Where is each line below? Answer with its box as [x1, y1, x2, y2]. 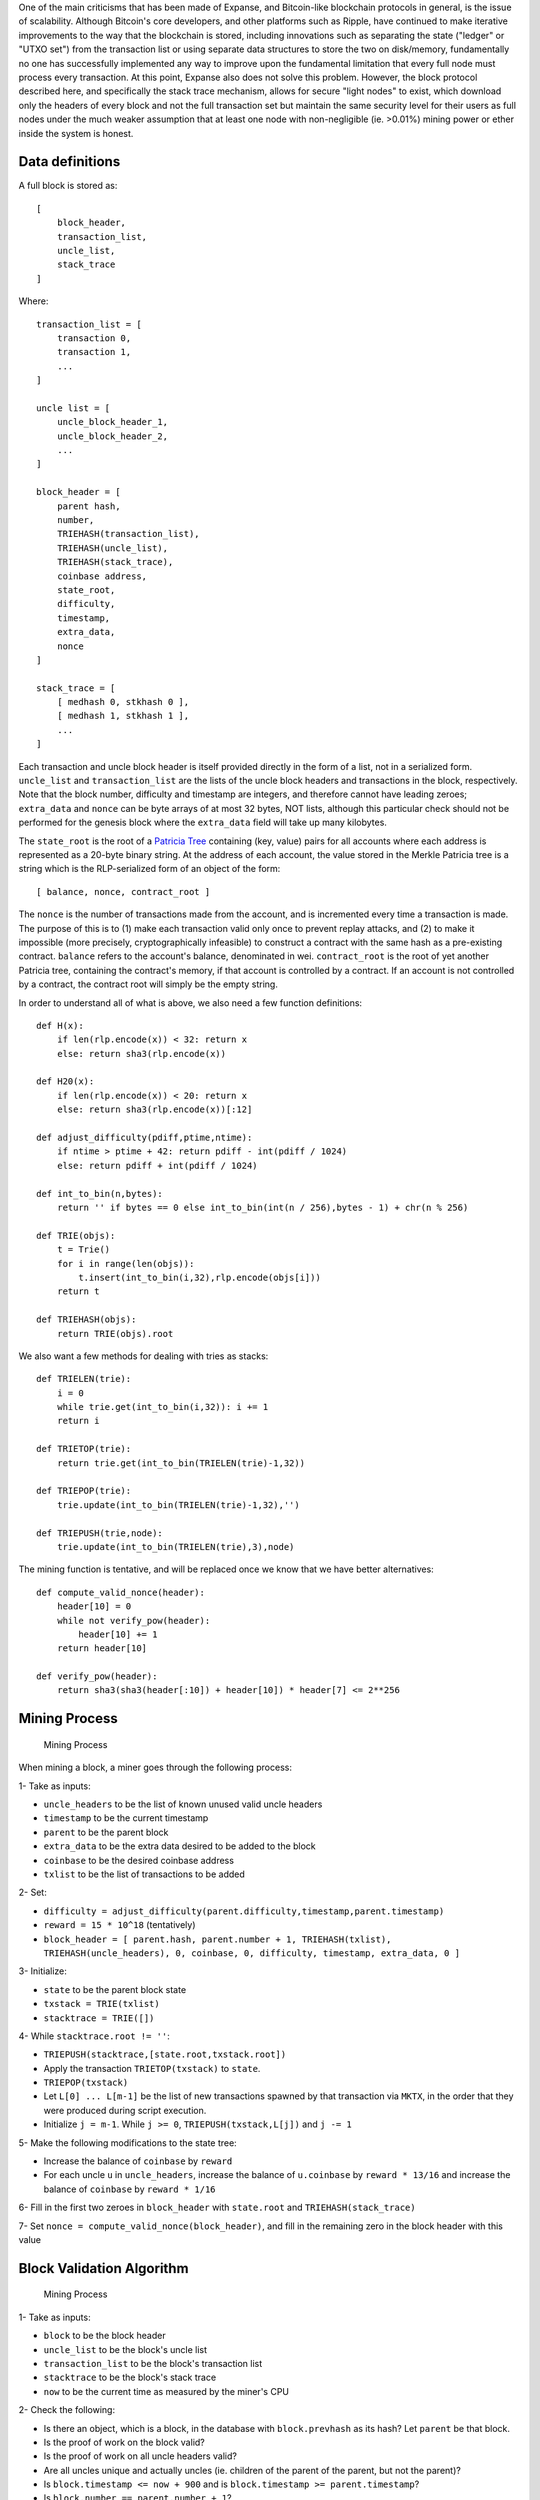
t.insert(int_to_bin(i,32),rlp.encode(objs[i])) [78, 1271, 322, 1283]
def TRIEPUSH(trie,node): [36, 1527, 164, 1539]
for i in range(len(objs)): [56, 1258, 195, 1269]
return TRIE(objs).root [56, 1328, 174, 1339]
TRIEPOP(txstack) [43, 2077, 129, 2089]
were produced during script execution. [43, 2104, 207, 2116]
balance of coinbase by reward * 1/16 [43, 2183, 216, 2195]
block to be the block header [43, 2330, 166, 2342]
